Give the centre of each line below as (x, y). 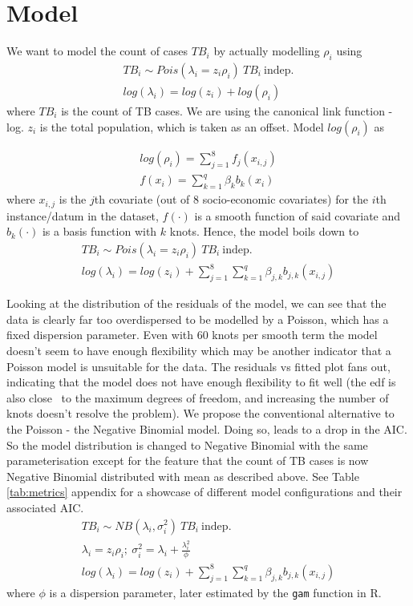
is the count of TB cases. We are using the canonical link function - (227, 110)
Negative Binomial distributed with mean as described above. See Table (183, 476)
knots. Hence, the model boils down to (264, 231)
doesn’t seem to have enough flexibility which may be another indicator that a (199, 351)
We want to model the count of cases (97, 51)
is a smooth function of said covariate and (298, 215)
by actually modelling (267, 51)
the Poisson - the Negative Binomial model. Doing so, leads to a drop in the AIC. (207, 428)
